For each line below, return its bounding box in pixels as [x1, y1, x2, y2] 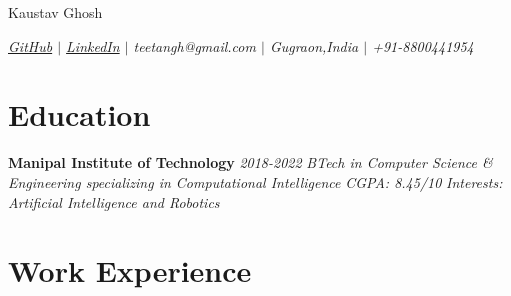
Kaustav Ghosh [8, 2, 103, 22]
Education [8, 94, 151, 135]
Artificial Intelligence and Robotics [8, 191, 220, 212]
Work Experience [8, 250, 252, 291]
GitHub [8, 35, 53, 56]
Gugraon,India [269, 35, 359, 56]
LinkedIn [66, 35, 120, 56]
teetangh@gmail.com [133, 35, 256, 56]
